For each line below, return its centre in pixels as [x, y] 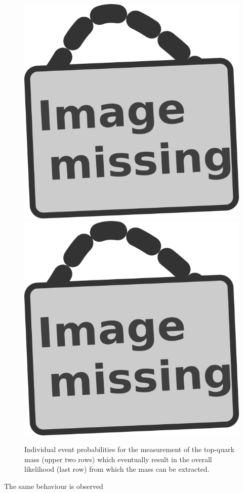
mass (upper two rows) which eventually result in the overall [118, 459]
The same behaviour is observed [54, 486]
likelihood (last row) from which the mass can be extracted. [117, 469]
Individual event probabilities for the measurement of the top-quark [129, 449]
